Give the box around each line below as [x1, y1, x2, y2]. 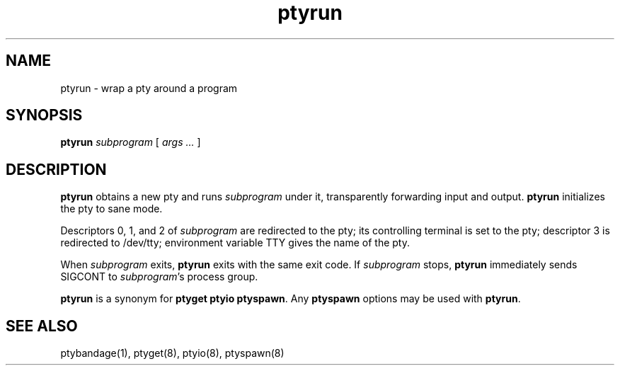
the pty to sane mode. [60, 202, 163, 215]
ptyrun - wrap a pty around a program [60, 81, 238, 94]
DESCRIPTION [6, 160, 107, 178]
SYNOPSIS [6, 106, 83, 125]
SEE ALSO [6, 316, 78, 335]
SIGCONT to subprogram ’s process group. [60, 270, 258, 283]
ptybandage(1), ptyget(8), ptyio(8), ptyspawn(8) [60, 347, 285, 360]
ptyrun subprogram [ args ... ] [60, 136, 201, 149]
